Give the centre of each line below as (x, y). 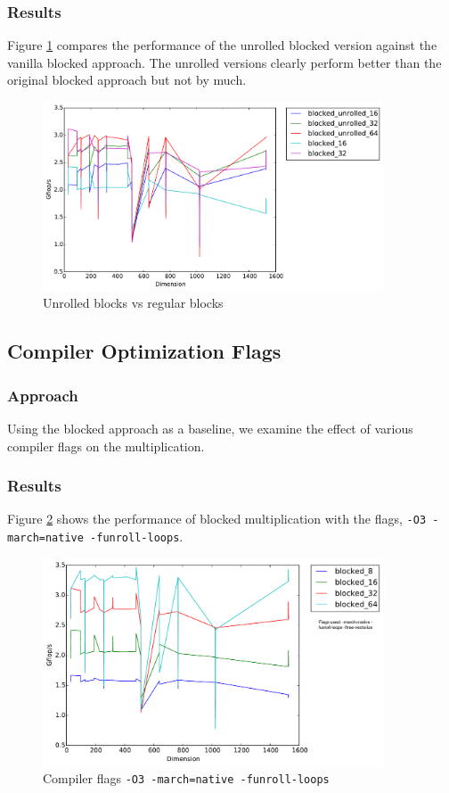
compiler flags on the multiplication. (106, 446)
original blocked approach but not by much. (127, 80)
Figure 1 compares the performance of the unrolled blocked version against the (222, 45)
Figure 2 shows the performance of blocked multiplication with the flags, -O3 (217, 519)
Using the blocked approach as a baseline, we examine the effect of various (210, 429)
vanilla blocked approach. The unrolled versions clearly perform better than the (224, 62)
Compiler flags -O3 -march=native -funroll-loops (186, 778)
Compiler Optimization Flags (144, 351)
